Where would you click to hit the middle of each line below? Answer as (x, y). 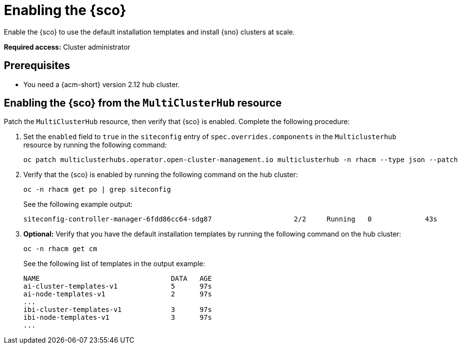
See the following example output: (78, 204)
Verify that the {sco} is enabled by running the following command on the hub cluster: (161, 175)
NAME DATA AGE (118, 279)
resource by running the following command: (95, 145)
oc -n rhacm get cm (60, 249)
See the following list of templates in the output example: (114, 264)
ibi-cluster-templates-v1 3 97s (118, 310)
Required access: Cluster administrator (67, 47)
